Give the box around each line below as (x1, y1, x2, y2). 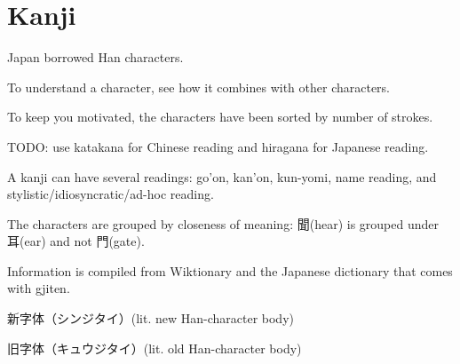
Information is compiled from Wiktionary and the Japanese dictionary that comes (7, 261, 453, 280)
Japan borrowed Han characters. (7, 48, 184, 67)
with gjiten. (7, 279, 70, 297)
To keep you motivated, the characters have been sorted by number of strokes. (7, 107, 433, 126)
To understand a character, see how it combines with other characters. (7, 77, 391, 96)
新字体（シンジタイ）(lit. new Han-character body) (7, 309, 294, 328)
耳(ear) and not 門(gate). (7, 232, 145, 250)
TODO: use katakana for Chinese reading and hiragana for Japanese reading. (7, 137, 429, 155)
